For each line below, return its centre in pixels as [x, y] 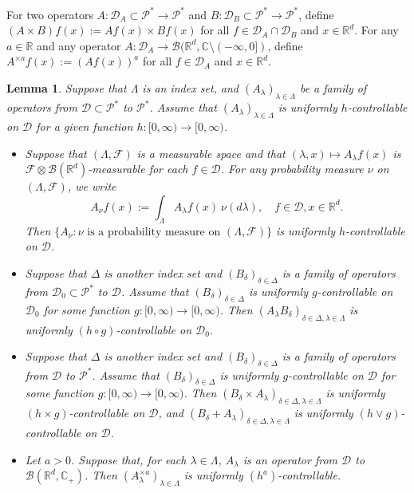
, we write [92, 186]
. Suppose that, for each [129, 459]
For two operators [50, 14]
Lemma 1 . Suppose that [67, 87]
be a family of [333, 87]
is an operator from [290, 459]
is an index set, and [191, 87]
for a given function [85, 126]
